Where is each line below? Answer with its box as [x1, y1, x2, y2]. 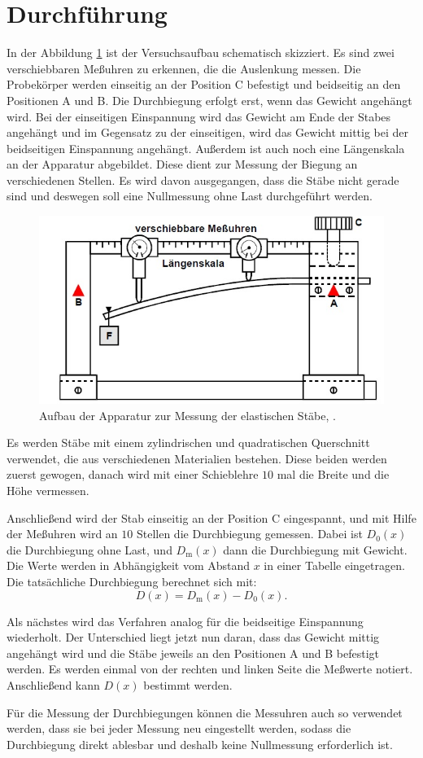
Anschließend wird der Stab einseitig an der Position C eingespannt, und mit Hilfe [7, 509, 416, 526]
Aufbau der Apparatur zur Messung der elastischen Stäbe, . [39, 406, 336, 423]
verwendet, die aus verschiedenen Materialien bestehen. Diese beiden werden [7, 449, 387, 467]
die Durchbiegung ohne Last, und [7, 541, 172, 558]
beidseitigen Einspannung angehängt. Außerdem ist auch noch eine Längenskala [7, 139, 405, 156]
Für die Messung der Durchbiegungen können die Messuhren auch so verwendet [7, 703, 403, 721]
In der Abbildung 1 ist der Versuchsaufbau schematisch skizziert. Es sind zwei [7, 44, 395, 61]
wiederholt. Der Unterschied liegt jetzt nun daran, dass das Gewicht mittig [7, 629, 380, 646]
